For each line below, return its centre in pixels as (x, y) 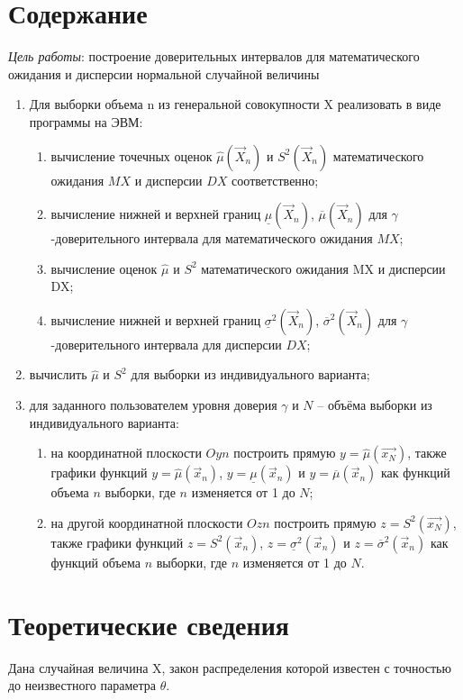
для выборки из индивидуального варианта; (250, 374)
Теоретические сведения (149, 624)
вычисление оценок (104, 268)
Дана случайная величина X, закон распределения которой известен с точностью (230, 667)
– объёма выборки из (375, 405)
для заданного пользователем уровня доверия (153, 405)
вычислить (58, 374)
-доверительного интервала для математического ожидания (212, 238)
